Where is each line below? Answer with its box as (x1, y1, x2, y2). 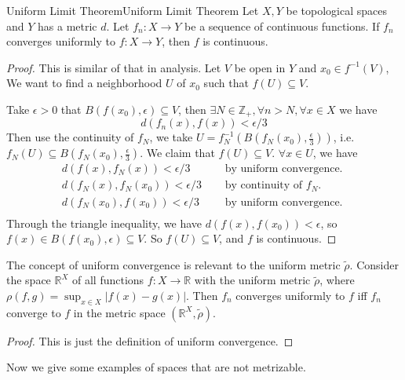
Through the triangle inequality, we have (6, 214, 202, 231)
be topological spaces (286, 2, 387, 18)
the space (6, 272, 51, 288)
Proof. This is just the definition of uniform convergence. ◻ (6, 332, 294, 349)
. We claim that (140, 144, 215, 161)
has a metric (38, 17, 97, 34)
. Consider (349, 256, 399, 272)
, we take (149, 129, 193, 145)
